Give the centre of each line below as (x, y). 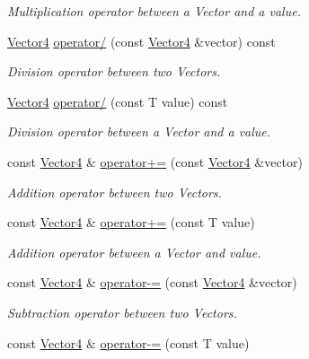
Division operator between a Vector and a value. (139, 131)
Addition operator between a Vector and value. (134, 252)
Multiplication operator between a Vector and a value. (154, 11)
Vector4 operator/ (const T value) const (118, 101)
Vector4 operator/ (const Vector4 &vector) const (141, 41)
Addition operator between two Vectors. (115, 192)
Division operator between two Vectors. (114, 71)
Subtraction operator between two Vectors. (122, 312)
